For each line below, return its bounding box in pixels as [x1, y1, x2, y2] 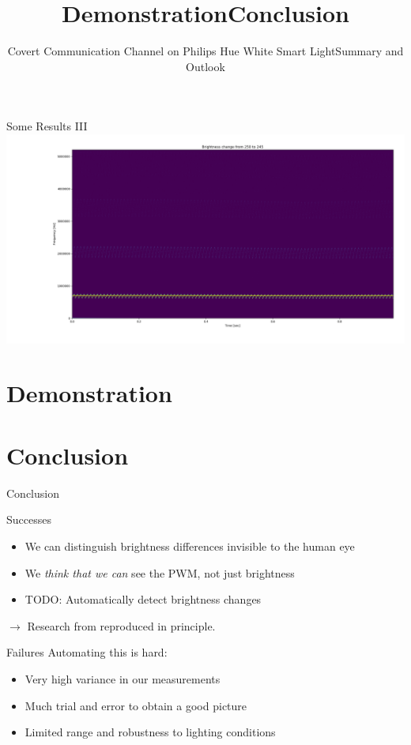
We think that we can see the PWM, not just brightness [25, 564, 295, 581]
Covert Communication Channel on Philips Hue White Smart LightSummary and [7, 43, 404, 59]
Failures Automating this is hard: [6, 644, 168, 660]
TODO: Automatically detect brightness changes [25, 591, 262, 608]
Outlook [186, 58, 225, 74]
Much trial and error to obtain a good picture [25, 697, 247, 713]
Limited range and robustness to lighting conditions [25, 724, 276, 740]
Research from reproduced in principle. [27, 617, 216, 634]
